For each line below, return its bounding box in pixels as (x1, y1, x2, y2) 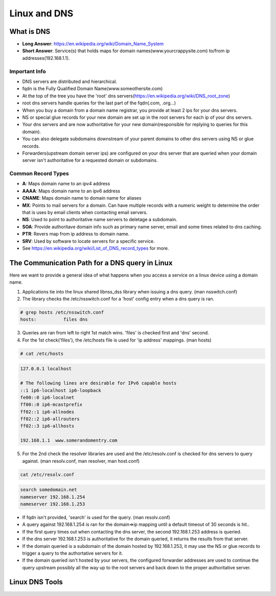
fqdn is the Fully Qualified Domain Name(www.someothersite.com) (22, 86, 163, 92)
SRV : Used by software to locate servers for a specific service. (22, 238, 155, 244)
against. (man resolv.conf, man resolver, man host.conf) (22, 458, 140, 464)
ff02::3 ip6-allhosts (20, 423, 75, 429)
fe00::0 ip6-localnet (20, 394, 75, 400)
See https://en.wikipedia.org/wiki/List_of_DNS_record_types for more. (22, 245, 169, 251)
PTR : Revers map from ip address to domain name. (22, 231, 130, 237)
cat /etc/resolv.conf (20, 472, 75, 477)
